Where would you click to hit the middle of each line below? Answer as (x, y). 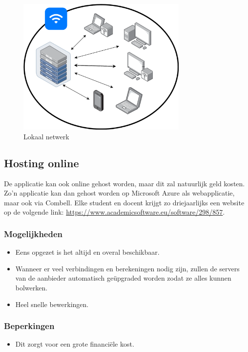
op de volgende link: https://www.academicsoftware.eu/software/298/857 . (114, 212)
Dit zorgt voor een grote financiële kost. (75, 344)
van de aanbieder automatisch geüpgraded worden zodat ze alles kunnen (123, 278)
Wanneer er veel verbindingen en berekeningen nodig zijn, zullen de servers (127, 268)
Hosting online (41, 163)
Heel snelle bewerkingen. (52, 304)
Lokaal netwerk (46, 136)
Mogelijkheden (33, 234)
